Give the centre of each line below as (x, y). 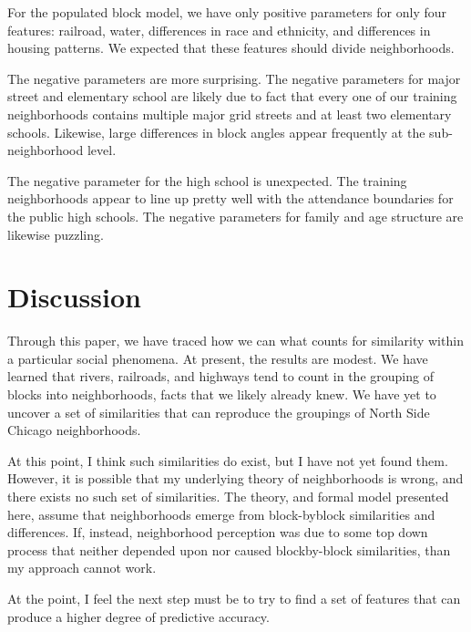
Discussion (74, 297)
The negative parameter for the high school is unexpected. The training (207, 180)
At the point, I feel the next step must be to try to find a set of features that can (234, 598)
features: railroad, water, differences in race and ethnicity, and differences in (219, 30)
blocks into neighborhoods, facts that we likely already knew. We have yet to (222, 394)
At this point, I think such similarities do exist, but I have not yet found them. (228, 460)
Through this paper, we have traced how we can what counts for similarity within (235, 341)
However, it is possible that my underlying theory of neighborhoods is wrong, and (235, 478)
